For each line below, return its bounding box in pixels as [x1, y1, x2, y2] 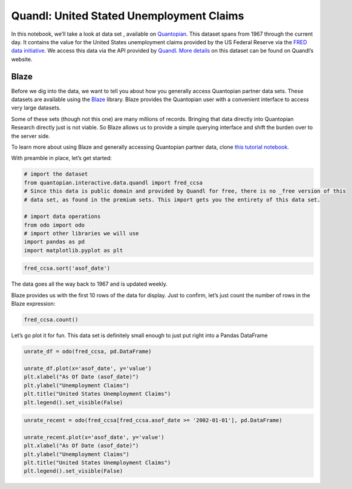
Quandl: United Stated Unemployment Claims [11, 9, 244, 22]
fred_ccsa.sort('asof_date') [24, 265, 111, 272]
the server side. [11, 132, 51, 139]
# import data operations [24, 213, 101, 220]
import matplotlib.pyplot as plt [24, 247, 123, 254]
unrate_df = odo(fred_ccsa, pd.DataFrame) [24, 348, 152, 355]
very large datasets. [11, 104, 61, 111]
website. [11, 55, 33, 63]
